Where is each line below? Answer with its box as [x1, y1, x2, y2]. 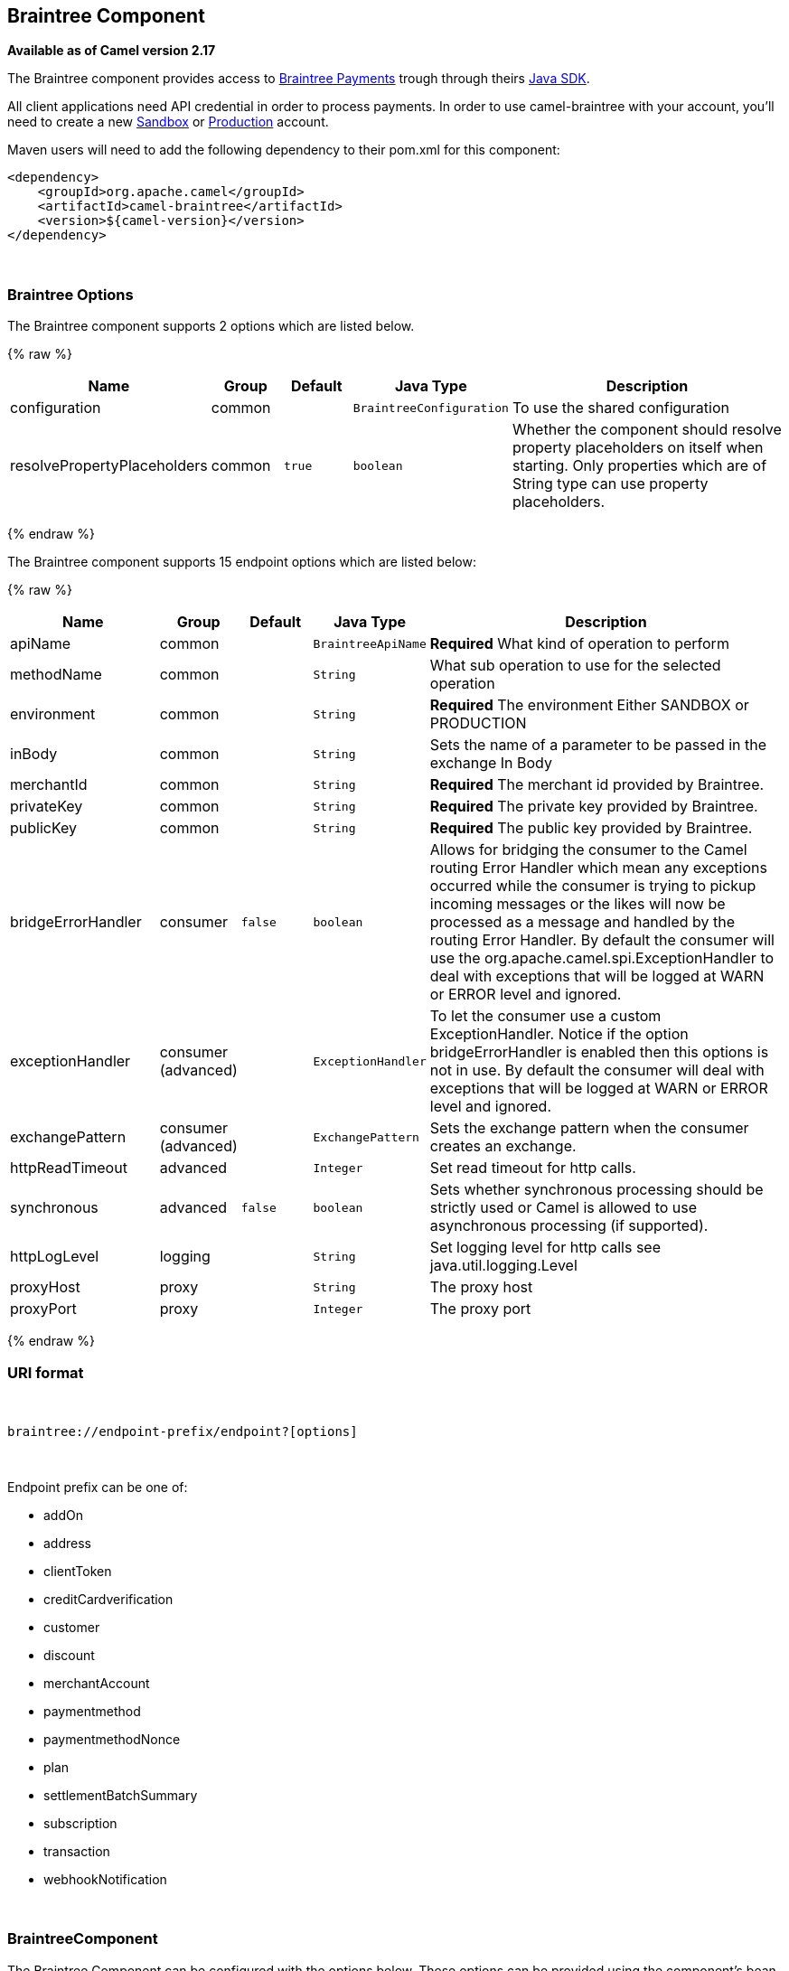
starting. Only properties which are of [512, 456, 767, 475]
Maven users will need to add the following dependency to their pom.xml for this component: [7, 142, 560, 158]
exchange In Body [429, 754, 552, 773]
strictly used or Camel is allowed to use [429, 1198, 698, 1217]
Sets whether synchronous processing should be [429, 1180, 764, 1199]
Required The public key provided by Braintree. [429, 819, 753, 838]
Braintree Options [7, 285, 134, 304]
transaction [43, 1843, 110, 1859]
